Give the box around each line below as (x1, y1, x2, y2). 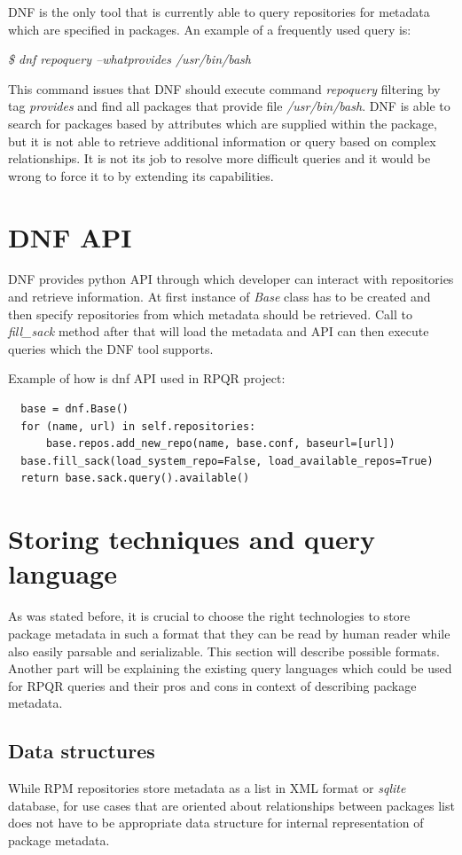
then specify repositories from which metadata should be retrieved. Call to (8, 304, 412, 323)
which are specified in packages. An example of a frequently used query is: (8, 20, 411, 38)
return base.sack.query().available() (20, 472, 250, 485)
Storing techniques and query (8, 521, 375, 557)
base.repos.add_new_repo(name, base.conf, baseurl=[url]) (45, 437, 395, 451)
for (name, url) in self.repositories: (20, 420, 256, 433)
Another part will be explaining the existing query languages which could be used (8, 659, 452, 678)
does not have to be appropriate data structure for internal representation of (8, 813, 424, 832)
